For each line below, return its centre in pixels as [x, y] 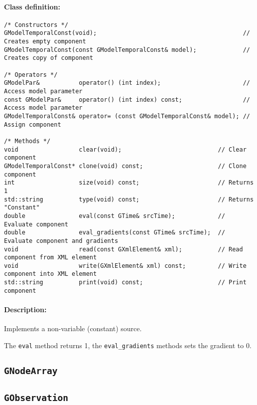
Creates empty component [45, 42]
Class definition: [32, 6]
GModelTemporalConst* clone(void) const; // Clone [125, 166]
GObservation [36, 398]
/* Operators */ [31, 75]
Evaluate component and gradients [61, 241]
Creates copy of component [49, 58]
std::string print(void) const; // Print [125, 283]
